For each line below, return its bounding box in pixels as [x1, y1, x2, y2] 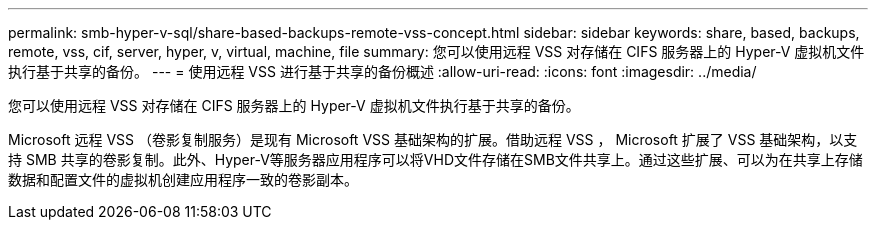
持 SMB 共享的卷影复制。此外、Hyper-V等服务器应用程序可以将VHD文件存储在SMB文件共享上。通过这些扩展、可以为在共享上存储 [8, 151, 863, 168]
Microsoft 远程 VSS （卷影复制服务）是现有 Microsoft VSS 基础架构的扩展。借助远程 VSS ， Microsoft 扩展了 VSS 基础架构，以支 [8, 131, 858, 148]
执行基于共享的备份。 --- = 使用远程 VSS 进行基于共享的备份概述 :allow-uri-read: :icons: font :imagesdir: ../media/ [8, 63, 757, 80]
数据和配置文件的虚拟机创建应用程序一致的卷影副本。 [8, 171, 358, 188]
